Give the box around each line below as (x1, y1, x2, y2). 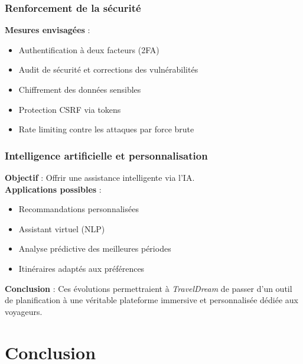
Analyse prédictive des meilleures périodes (18, 242, 171, 255)
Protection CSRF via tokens (18, 103, 121, 115)
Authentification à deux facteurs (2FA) (18, 43, 159, 56)
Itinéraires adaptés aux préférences (18, 262, 145, 274)
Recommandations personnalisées (18, 203, 139, 215)
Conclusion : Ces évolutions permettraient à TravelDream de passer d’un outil (5, 282, 292, 294)
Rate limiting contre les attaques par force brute (18, 123, 194, 135)
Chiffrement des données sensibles (18, 83, 141, 95)
